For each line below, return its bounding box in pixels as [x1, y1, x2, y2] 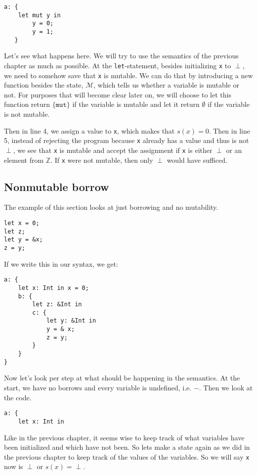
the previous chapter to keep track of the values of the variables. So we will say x [4, 451, 250, 462]
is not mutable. [4, 108, 50, 119]
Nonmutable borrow [4, 179, 109, 194]
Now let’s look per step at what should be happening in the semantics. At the [4, 373, 240, 383]
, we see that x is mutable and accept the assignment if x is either [13, 144, 213, 155]
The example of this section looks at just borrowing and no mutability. [4, 202, 218, 212]
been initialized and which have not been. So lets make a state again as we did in [4, 442, 250, 452]
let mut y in [18, 11, 61, 19]
